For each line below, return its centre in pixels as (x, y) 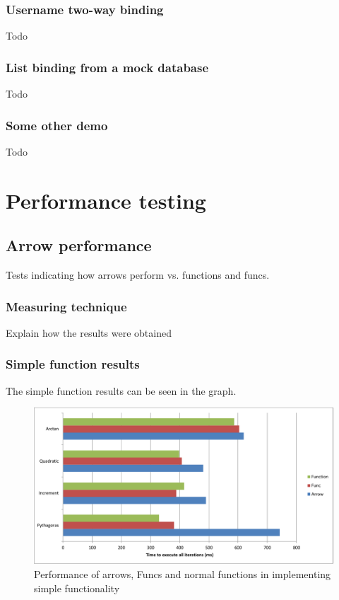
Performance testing (106, 200)
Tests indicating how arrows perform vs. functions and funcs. (138, 275)
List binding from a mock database (107, 67)
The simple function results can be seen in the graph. (121, 390)
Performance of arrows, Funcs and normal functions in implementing (183, 573)
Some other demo (57, 125)
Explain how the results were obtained (89, 332)
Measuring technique (66, 306)
